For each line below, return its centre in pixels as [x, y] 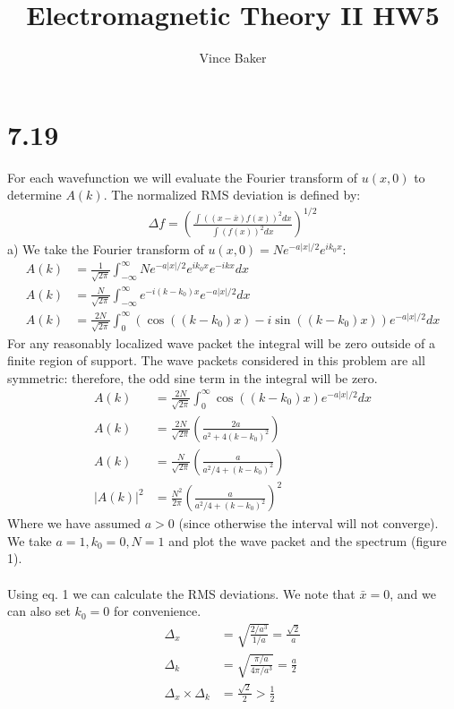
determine [34, 195]
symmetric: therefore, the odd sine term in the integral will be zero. [193, 377]
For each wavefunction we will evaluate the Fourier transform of [183, 177]
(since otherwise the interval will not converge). [308, 523]
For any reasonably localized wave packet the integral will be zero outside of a [222, 342]
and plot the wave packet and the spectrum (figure [308, 540]
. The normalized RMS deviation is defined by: [232, 195]
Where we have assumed [74, 523]
